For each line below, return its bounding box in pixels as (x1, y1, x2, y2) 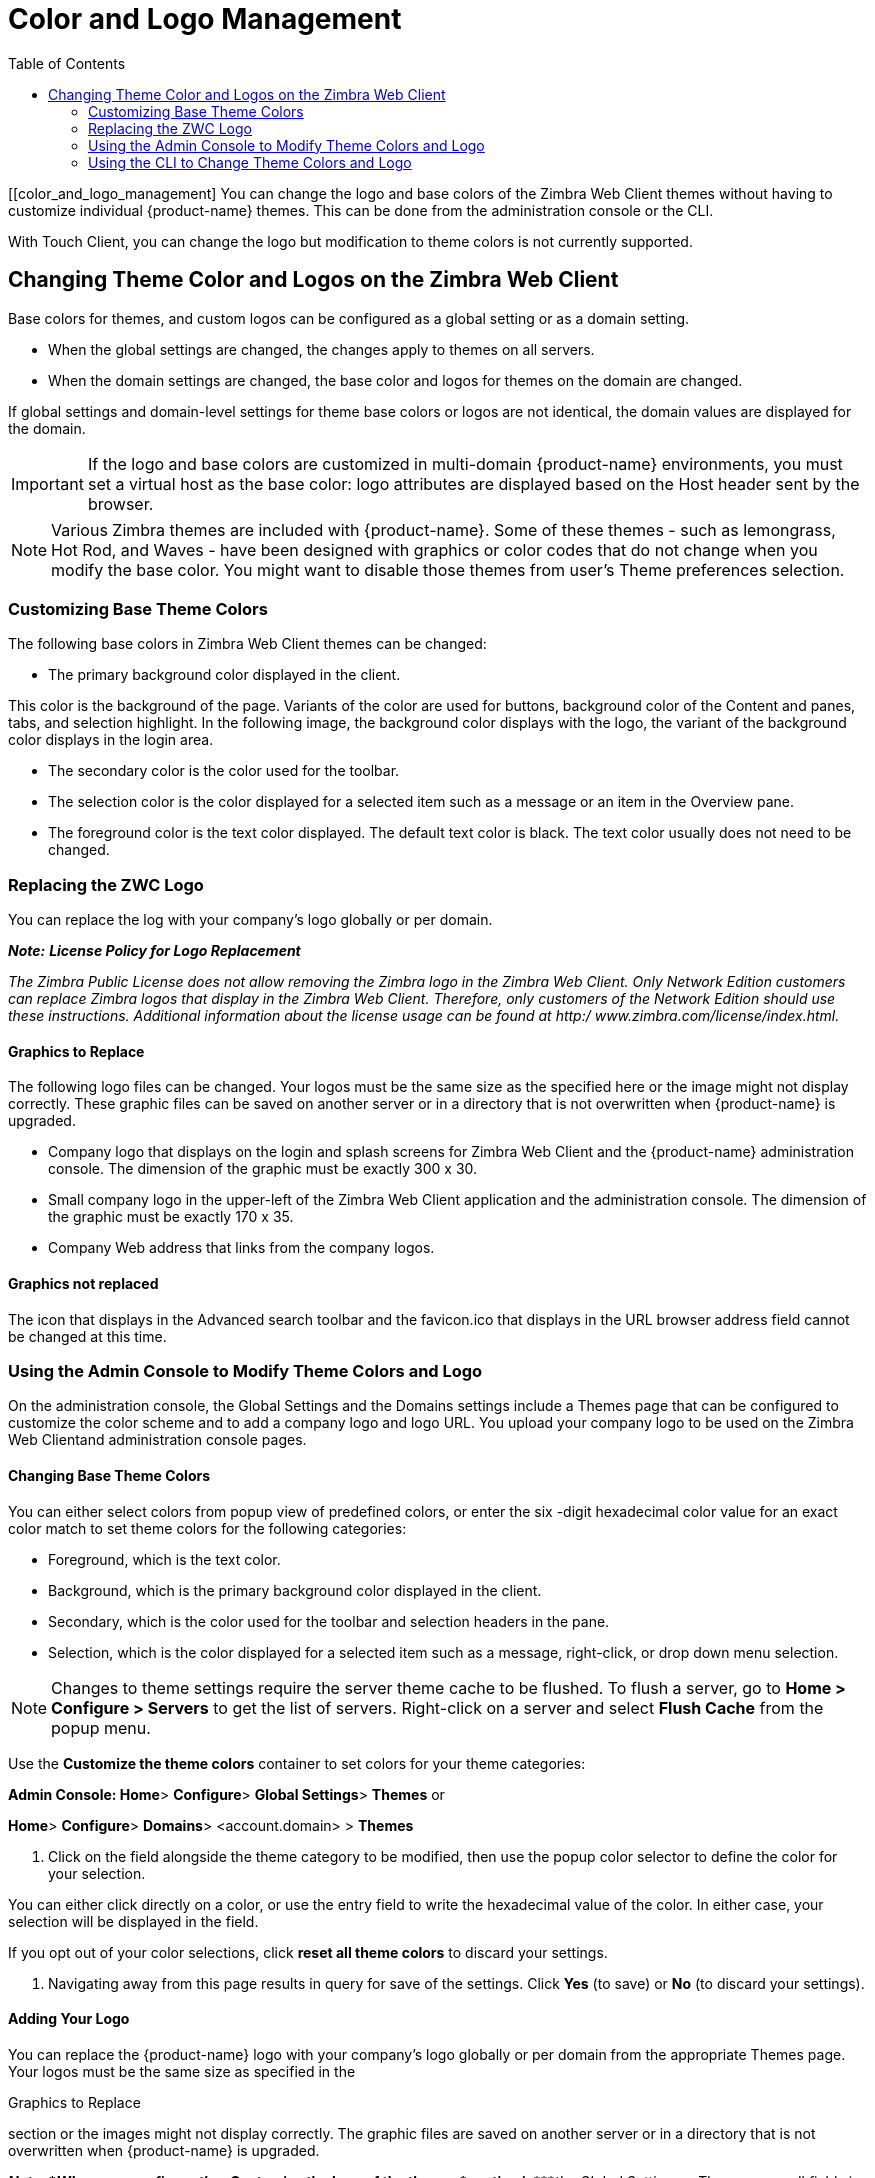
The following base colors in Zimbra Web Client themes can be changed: (8, 635, 487, 653)
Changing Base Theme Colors (8, 1466, 211, 1484)
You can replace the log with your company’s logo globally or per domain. (8, 911, 493, 929)
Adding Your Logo (8, 2010, 130, 2028)
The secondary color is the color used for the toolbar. (48, 762, 400, 780)
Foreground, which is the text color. (48, 1550, 281, 1568)
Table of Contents (8, 54, 126, 72)
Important (11, 473, 84, 494)
